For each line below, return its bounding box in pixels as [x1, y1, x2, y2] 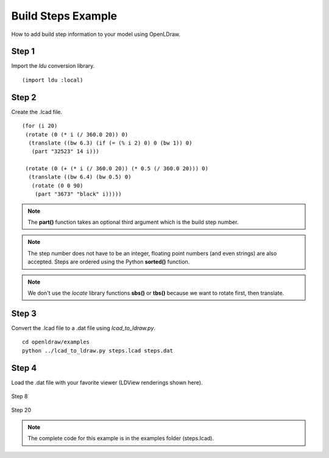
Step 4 [11, 363, 37, 373]
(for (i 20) [22, 123, 58, 129]
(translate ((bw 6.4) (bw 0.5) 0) [28, 174, 132, 181]
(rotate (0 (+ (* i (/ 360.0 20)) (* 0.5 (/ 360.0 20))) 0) [25, 165, 208, 172]
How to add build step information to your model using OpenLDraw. [11, 30, 181, 38]
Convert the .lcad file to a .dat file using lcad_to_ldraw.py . [11, 324, 155, 332]
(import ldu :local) [22, 76, 83, 84]
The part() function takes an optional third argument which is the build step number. [27, 218, 239, 226]
